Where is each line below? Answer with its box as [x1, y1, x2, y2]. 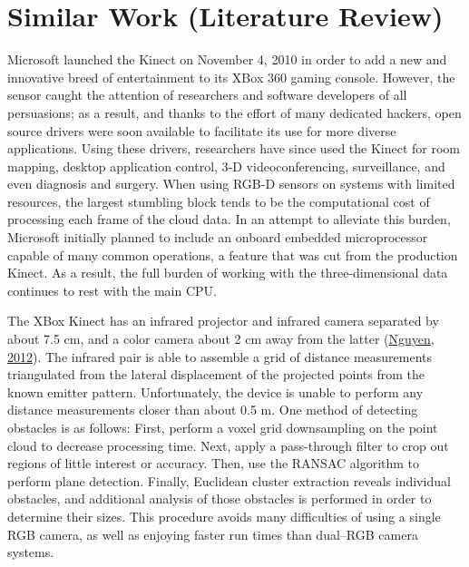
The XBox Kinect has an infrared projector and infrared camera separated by [7, 311, 439, 330]
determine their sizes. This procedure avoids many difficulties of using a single [7, 506, 441, 525]
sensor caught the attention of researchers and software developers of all [7, 85, 407, 104]
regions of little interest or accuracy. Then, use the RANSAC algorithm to [7, 454, 420, 473]
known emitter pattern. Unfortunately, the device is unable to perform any [7, 382, 424, 401]
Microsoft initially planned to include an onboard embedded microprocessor [7, 228, 428, 247]
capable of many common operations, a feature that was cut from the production [7, 245, 458, 264]
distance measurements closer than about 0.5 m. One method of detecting [7, 400, 418, 419]
